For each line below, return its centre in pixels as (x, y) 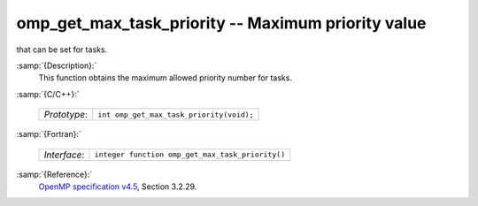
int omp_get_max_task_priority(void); (176, 114)
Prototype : (66, 115)
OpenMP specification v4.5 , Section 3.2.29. (118, 187)
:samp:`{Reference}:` (54, 174)
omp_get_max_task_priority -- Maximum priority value (221, 23)
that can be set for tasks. (62, 50)
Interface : (64, 155)
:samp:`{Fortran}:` (49, 134)
